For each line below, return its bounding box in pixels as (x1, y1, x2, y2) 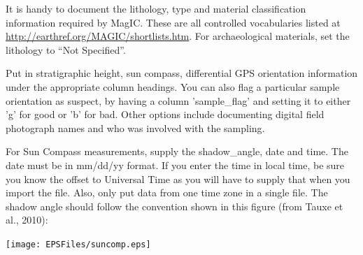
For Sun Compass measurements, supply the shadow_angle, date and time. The (6, 144, 348, 159)
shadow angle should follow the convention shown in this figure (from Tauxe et (6, 198, 343, 213)
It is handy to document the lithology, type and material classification (6, 1, 306, 15)
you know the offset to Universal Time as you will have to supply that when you (6, 171, 350, 186)
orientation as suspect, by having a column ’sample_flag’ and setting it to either (6, 93, 351, 108)
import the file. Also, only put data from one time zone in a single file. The (6, 185, 328, 200)
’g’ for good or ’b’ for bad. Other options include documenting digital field (6, 107, 325, 122)
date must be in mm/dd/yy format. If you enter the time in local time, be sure (6, 157, 345, 172)
